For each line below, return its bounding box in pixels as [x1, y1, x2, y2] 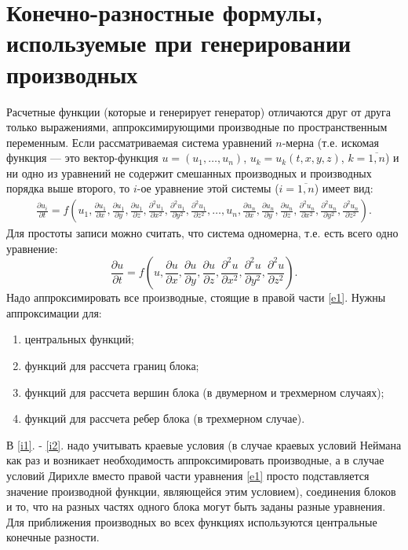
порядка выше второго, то [6, 180, 130, 196]
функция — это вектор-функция [6, 149, 158, 166]
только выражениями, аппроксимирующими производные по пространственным [6, 119, 388, 135]
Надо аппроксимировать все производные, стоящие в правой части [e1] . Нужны [6, 289, 386, 306]
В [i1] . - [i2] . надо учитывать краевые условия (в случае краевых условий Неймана [6, 436, 402, 453]
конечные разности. [6, 529, 100, 545]
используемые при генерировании [6, 27, 352, 59]
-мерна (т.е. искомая [282, 134, 379, 150]
